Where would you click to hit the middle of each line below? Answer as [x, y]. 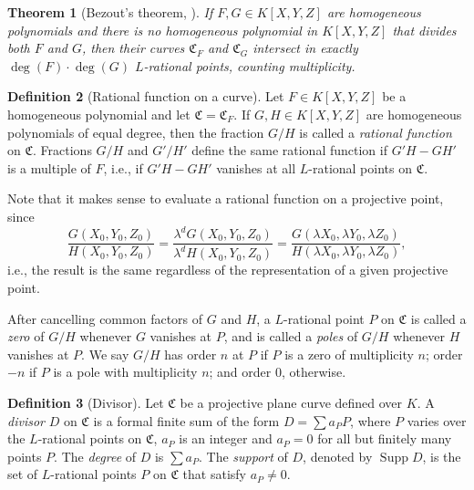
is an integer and [226, 438]
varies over [437, 420]
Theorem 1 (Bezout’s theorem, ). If [110, 12]
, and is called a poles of [291, 336]
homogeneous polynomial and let [99, 114]
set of [23, 474]
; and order [240, 372]
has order [191, 354]
